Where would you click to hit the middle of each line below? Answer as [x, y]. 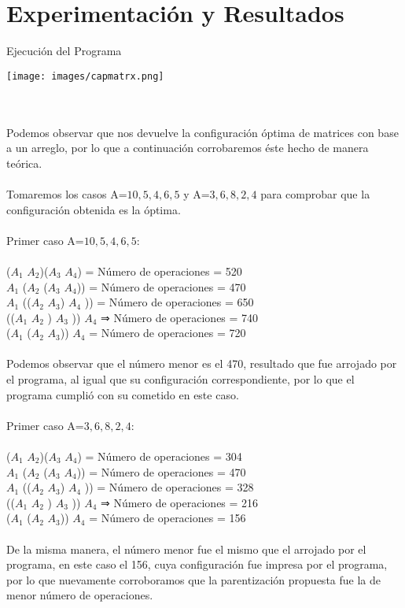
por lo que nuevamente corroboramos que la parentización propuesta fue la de [193, 579]
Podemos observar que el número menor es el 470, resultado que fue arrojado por [202, 363]
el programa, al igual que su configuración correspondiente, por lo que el [180, 379]
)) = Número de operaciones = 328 [169, 487]
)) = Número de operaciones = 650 [169, 302]
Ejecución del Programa [64, 51]
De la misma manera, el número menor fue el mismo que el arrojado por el [186, 549]
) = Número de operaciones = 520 [160, 271]
